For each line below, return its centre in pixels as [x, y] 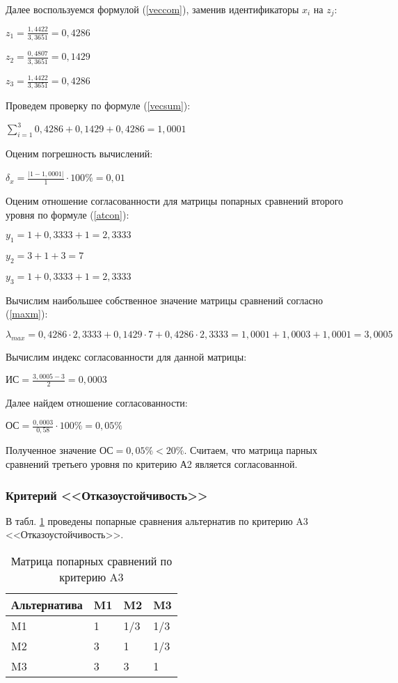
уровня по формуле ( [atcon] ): [67, 214]
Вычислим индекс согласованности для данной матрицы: [126, 356]
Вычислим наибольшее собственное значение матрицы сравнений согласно [165, 300]
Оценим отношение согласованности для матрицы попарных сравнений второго [175, 200]
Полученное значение [51, 450]
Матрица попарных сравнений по [91, 561]
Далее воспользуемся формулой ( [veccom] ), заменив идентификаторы [152, 9]
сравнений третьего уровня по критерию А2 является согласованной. [152, 464]
